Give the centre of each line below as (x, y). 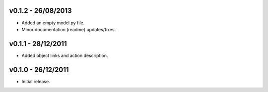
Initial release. (36, 81)
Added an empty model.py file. (53, 23)
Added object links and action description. (65, 55)
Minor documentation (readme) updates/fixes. (69, 29)
